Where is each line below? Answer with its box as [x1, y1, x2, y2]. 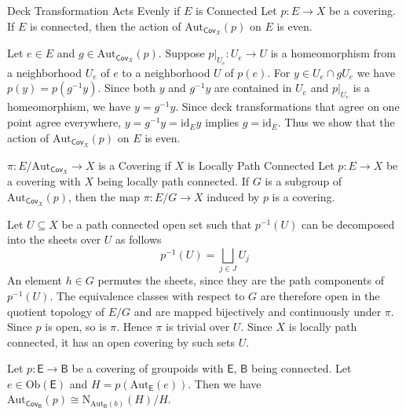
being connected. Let [251, 360, 352, 376]
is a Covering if [98, 156, 171, 173]
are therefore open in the [260, 287, 380, 303]
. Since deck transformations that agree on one [175, 98, 400, 115]
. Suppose [158, 45, 205, 61]
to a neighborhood [122, 64, 210, 80]
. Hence [116, 318, 152, 335]
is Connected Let [196, 2, 277, 18]
